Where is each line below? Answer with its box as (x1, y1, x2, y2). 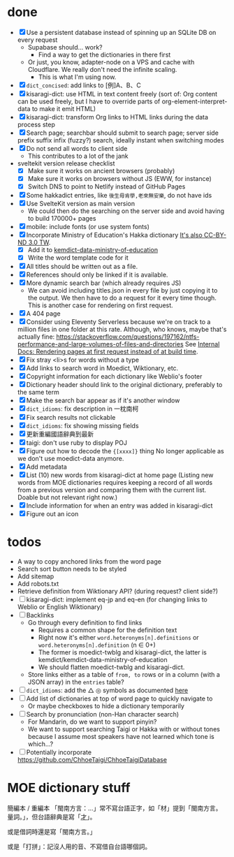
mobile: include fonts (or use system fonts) (26, 223, 150, 231)
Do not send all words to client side (26, 144, 128, 152)
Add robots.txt (17, 580, 59, 588)
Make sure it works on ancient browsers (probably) (27, 166, 175, 175)
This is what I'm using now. (38, 73, 117, 81)
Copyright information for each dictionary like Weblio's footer (26, 372, 203, 381)
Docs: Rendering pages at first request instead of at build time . (17, 347, 198, 356)
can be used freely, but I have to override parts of (17, 97, 161, 105)
